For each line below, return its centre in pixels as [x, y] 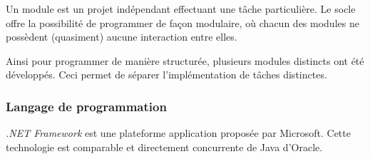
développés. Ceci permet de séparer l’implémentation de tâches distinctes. [166, 75]
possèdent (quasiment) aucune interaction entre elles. [122, 37]
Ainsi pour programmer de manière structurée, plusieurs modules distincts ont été [185, 60]
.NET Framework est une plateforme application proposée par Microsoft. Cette [178, 133]
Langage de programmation [86, 106]
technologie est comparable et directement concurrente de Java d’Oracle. [164, 147]
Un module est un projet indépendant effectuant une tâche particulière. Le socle [181, 9]
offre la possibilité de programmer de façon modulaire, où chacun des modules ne [183, 22]
